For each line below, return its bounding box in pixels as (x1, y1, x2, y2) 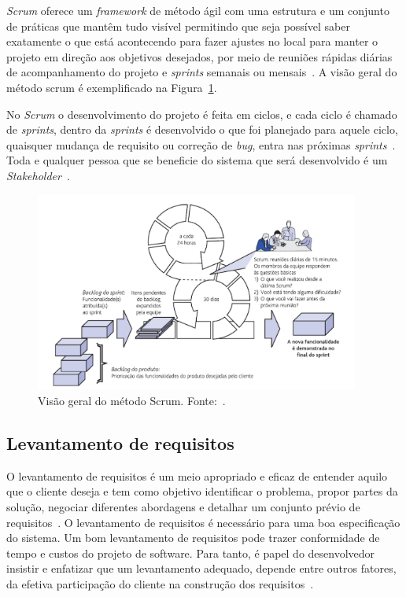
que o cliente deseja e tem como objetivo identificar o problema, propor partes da (6, 483, 398, 499)
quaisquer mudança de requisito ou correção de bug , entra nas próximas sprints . (6, 136, 396, 153)
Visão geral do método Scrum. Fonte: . (38, 392, 226, 408)
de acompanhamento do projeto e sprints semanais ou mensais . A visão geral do (6, 64, 397, 80)
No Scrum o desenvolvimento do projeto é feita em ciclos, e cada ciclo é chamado (6, 105, 397, 122)
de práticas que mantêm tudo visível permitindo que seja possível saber (6, 17, 350, 34)
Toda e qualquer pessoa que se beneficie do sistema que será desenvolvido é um (6, 152, 388, 168)
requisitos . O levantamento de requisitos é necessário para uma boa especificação (6, 514, 400, 530)
